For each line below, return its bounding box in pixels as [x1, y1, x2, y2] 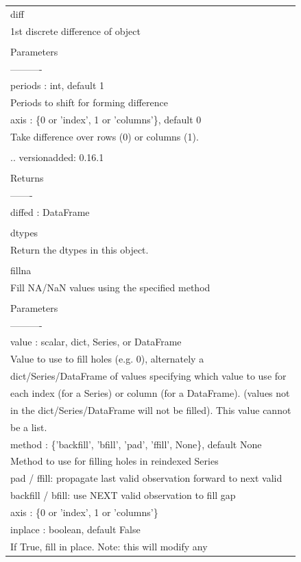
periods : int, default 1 [10, 78, 105, 93]
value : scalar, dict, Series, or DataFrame [10, 334, 182, 349]
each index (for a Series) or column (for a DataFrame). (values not [10, 385, 290, 400]
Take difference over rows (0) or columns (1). [10, 129, 199, 143]
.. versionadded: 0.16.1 [10, 150, 104, 164]
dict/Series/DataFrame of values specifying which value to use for [10, 369, 287, 383]
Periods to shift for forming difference [10, 95, 168, 110]
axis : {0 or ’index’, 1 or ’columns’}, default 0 [10, 112, 202, 127]
